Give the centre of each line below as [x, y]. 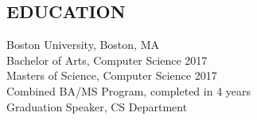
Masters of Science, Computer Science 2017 [112, 75]
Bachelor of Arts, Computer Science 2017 [107, 60]
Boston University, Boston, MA [83, 45]
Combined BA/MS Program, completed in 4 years [129, 90]
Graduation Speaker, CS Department [97, 106]
